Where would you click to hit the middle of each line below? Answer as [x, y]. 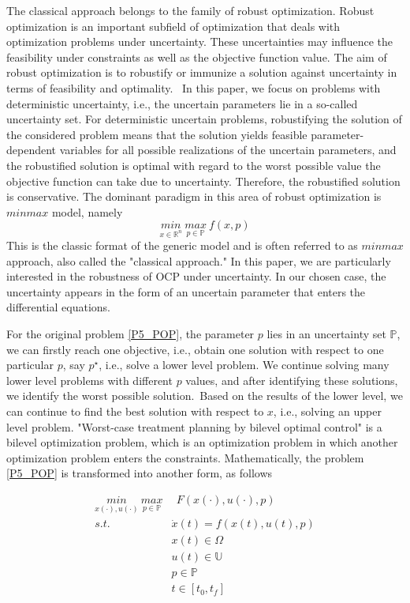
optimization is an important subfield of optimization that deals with [173, 26]
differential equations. [58, 307]
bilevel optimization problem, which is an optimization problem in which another [202, 442]
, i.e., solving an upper [327, 411]
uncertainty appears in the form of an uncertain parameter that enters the [186, 291]
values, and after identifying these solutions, [292, 380]
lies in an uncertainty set [326, 334]
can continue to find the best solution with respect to [135, 411]
